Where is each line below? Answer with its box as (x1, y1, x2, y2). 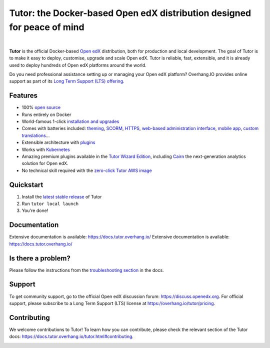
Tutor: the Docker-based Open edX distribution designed (9, 7, 251, 18)
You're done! (21, 207, 48, 213)
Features (9, 91, 37, 100)
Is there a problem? (9, 254, 71, 262)
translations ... (21, 132, 50, 138)
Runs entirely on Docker (21, 111, 71, 117)
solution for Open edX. (21, 160, 68, 166)
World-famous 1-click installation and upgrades (21, 118, 119, 124)
